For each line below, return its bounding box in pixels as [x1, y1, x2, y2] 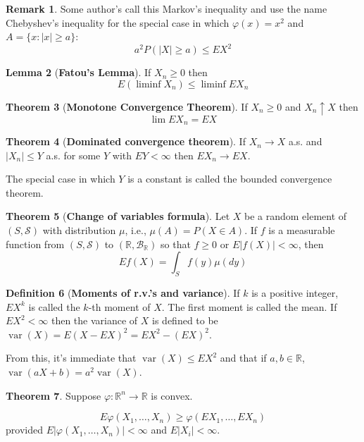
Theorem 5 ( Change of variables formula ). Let [6, 209, 230, 223]
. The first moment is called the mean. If [161, 299, 337, 314]
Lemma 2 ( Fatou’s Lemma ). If [6, 65, 151, 80]
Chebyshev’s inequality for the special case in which [6, 15, 230, 30]
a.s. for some [46, 147, 101, 162]
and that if [220, 350, 267, 365]
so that [161, 236, 191, 251]
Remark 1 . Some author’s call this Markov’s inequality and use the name [6, 1, 327, 16]
